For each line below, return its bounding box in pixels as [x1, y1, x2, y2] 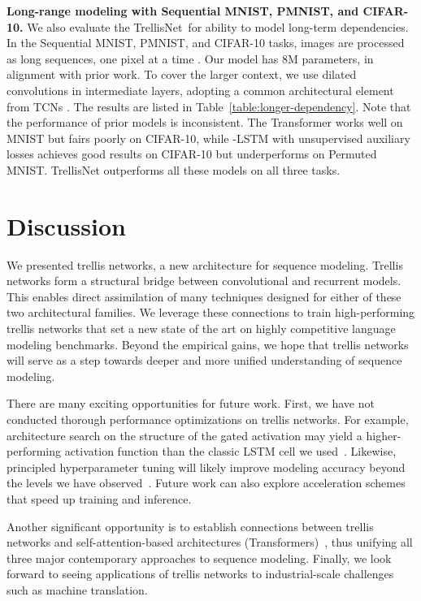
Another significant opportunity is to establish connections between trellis [7, 517, 374, 534]
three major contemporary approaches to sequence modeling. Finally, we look [7, 549, 392, 566]
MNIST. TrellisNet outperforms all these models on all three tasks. [7, 161, 341, 178]
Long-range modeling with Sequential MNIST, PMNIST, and [7, 2, 359, 19]
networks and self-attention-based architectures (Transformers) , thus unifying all [7, 534, 413, 551]
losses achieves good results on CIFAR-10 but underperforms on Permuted [7, 145, 377, 162]
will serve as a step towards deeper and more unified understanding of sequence [7, 352, 402, 369]
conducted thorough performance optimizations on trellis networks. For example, [7, 411, 409, 427]
